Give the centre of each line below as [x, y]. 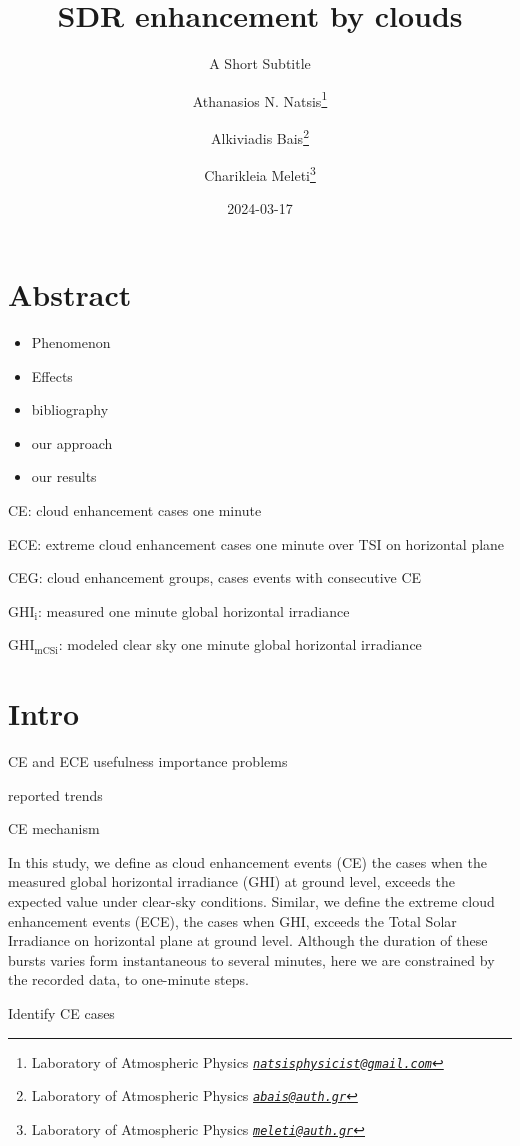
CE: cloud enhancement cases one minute [135, 509]
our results [64, 476]
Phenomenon [71, 342]
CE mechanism [54, 828]
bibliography [70, 409]
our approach [72, 442]
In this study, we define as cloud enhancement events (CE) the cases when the [247, 861]
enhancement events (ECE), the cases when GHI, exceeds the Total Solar [232, 920]
